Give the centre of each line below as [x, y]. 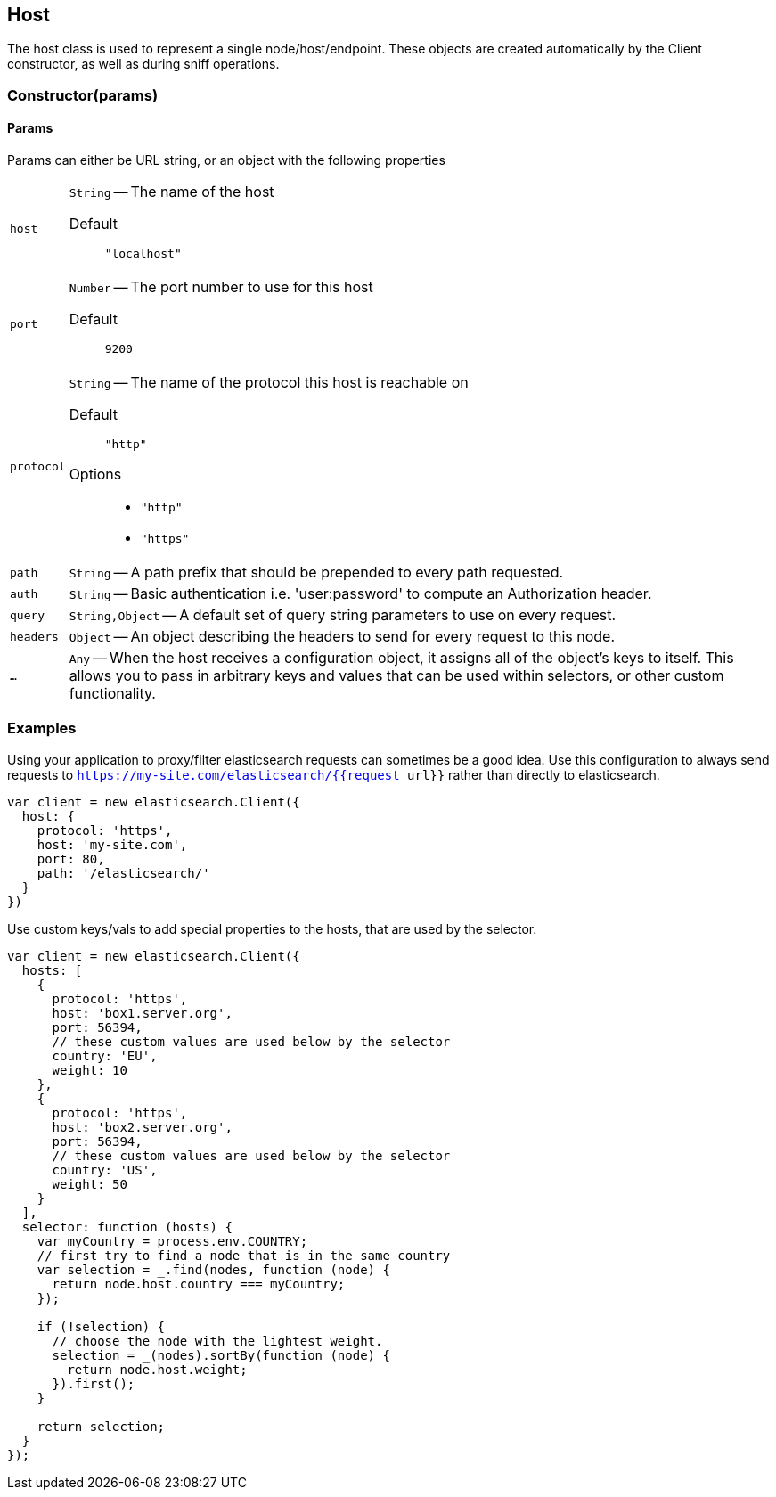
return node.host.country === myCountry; [199, 1284]
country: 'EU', [105, 1055]
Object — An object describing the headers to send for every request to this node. [342, 637]
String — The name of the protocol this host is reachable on [269, 383]
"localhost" [143, 254]
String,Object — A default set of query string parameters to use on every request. [343, 615]
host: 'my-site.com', [112, 844]
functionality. [112, 694]
